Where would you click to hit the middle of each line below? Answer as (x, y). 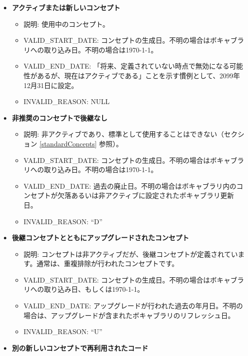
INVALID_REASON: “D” (63, 221)
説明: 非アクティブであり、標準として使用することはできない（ (124, 134)
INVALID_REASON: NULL (67, 101)
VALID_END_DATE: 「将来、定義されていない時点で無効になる (126, 66)
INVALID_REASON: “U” (63, 331)
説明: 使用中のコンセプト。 (66, 24)
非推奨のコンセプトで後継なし (60, 117)
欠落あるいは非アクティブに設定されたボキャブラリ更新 (146, 195)
